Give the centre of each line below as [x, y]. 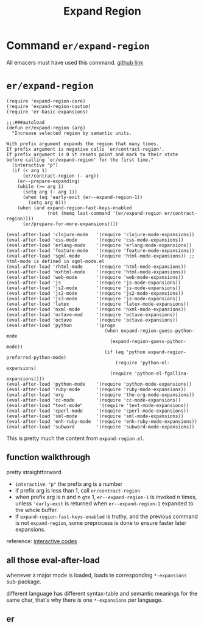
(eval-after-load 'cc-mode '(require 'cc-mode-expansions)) [94, 400]
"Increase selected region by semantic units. [72, 133]
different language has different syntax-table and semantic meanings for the [102, 593]
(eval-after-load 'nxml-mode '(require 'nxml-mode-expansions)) [97, 309]
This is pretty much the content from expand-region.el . [76, 438]
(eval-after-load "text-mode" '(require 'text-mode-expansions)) [98, 405]
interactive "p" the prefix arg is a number [69, 484]
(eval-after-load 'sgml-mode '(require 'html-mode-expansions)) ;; [100, 256]
